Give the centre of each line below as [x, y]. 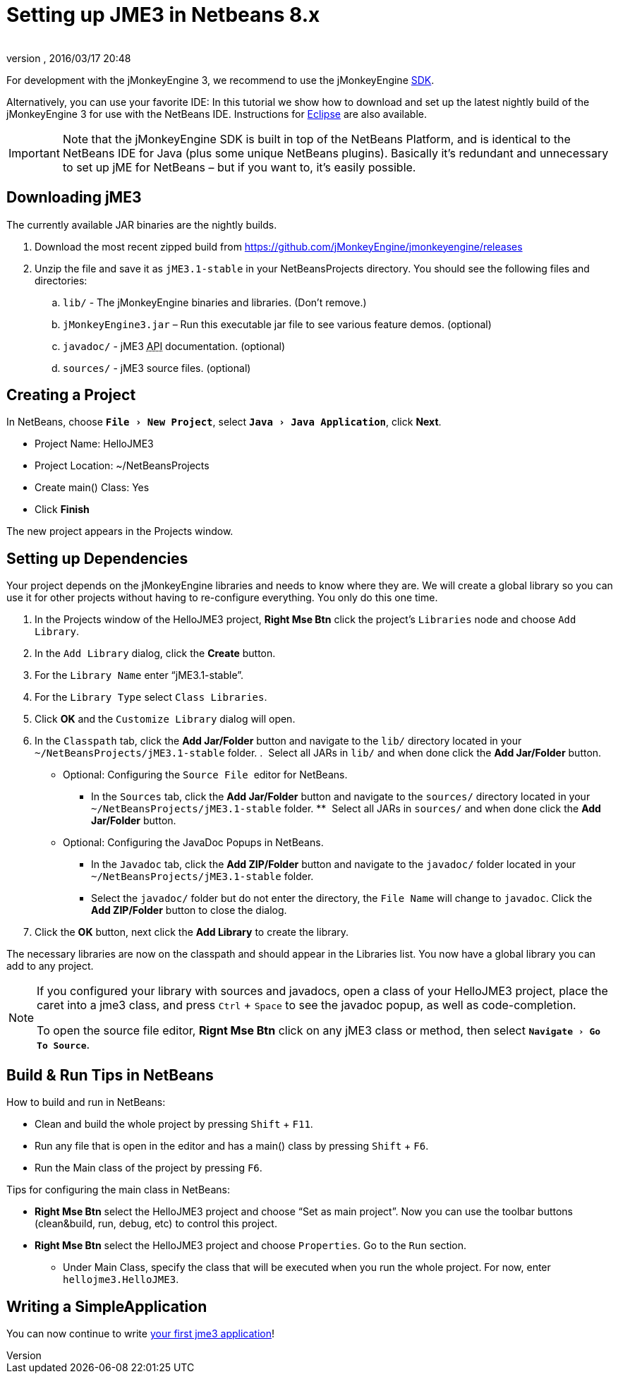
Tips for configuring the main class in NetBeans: [118, 1190]
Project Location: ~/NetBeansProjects [122, 466]
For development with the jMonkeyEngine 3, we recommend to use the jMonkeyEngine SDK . [220, 80]
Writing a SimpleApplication [107, 1306]
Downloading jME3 [74, 198]
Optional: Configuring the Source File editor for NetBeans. [205, 775]
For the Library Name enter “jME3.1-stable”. [139, 675]
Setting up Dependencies [97, 558]
